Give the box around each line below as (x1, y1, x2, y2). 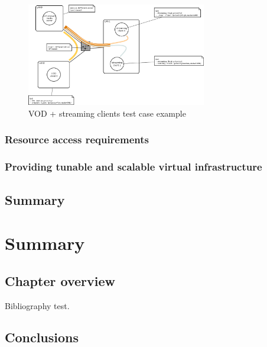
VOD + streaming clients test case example (28, 107, 186, 119)
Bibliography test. (5, 299, 70, 311)
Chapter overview (5, 271, 115, 290)
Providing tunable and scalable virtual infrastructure (5, 159, 262, 174)
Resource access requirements (5, 132, 149, 147)
